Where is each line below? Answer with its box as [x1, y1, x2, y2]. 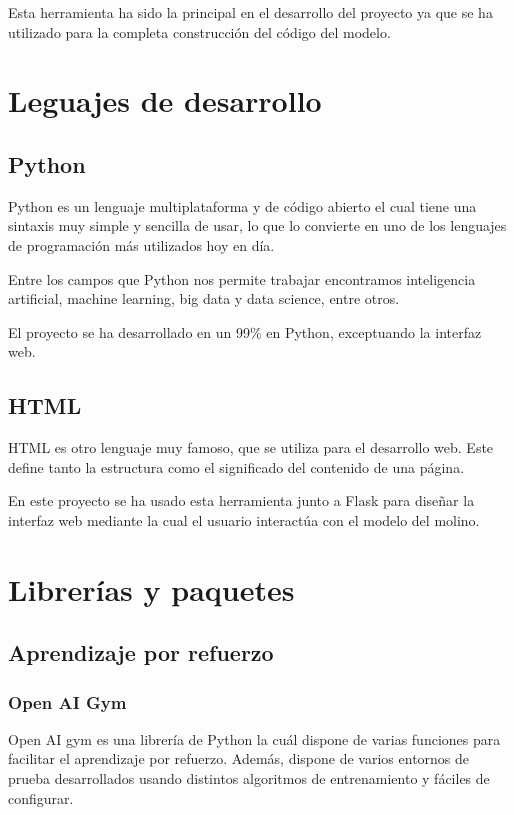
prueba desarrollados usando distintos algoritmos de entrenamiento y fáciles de [8, 768, 490, 789]
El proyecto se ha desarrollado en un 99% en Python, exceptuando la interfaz [8, 321, 482, 342]
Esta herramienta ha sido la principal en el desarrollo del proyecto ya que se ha [8, 2, 493, 22]
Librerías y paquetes [8, 568, 295, 609]
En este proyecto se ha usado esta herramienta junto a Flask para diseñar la [8, 490, 475, 511]
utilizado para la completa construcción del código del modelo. [8, 21, 391, 42]
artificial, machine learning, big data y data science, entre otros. [8, 288, 400, 309]
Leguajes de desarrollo [8, 80, 322, 121]
